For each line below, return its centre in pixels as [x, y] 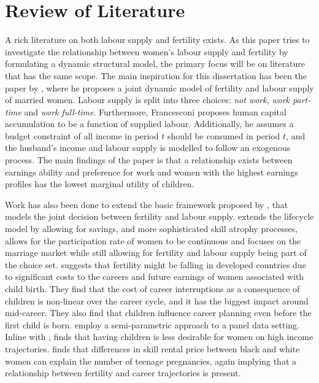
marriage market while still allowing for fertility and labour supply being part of [156, 253]
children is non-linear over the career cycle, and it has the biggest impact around [157, 300]
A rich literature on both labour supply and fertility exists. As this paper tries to [157, 40]
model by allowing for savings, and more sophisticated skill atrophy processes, [152, 229]
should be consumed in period [224, 135]
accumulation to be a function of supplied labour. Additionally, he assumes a [149, 124]
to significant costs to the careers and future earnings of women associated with [155, 277]
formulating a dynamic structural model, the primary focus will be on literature [155, 64]
